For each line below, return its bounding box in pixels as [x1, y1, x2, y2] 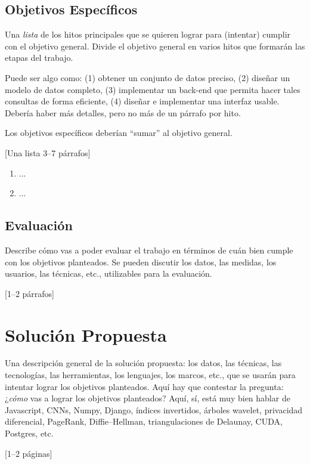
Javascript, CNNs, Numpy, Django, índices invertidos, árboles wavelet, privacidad [5, 403, 303, 416]
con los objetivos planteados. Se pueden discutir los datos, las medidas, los [5, 255, 277, 268]
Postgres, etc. [5, 427, 54, 439]
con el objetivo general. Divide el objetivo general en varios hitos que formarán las [5, 39, 305, 52]
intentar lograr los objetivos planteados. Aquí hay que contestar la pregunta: [5, 380, 284, 392]
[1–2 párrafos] [5, 287, 55, 299]
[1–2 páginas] [5, 447, 52, 459]
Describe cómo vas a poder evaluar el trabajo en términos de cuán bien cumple [5, 243, 293, 256]
